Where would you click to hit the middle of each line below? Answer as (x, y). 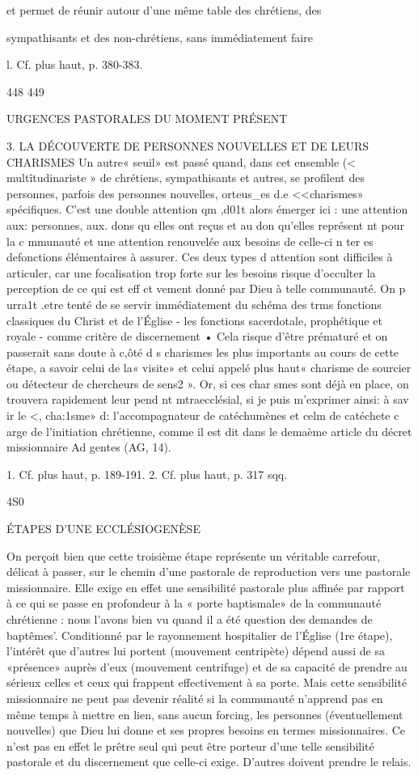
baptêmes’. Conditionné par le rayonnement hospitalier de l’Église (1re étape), (200, 635)
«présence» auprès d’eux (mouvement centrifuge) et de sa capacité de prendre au (207, 666)
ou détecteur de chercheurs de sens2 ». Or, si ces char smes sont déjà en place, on (208, 383)
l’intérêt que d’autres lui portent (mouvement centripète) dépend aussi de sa (196, 651)
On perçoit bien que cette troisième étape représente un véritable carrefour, (194, 555)
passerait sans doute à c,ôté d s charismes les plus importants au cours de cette (203, 352)
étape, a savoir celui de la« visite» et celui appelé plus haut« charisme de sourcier (209, 368)
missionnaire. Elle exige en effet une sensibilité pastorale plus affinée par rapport (206, 587)
